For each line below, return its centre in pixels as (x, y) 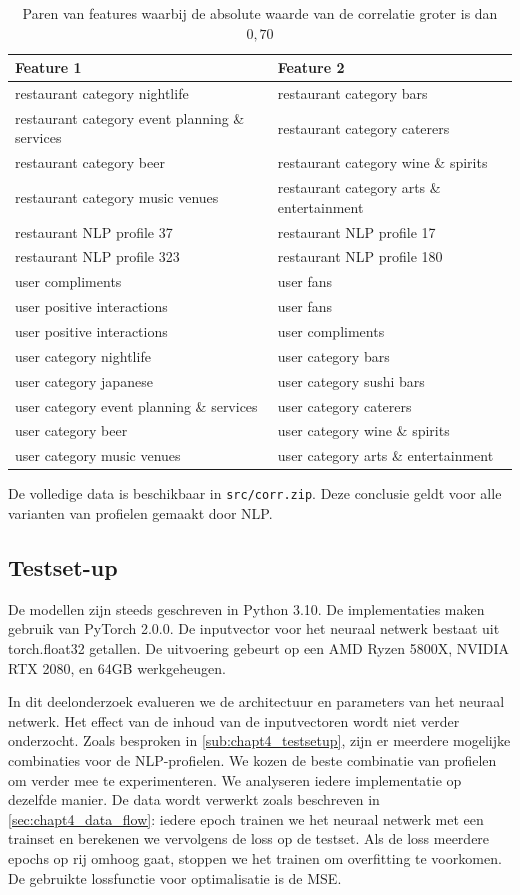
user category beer (71, 430)
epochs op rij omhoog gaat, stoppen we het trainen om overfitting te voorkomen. (255, 857)
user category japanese (84, 380)
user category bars (333, 355)
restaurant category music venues (117, 196)
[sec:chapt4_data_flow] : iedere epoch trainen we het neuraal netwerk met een (246, 818)
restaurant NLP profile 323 (97, 256)
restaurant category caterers (363, 127)
